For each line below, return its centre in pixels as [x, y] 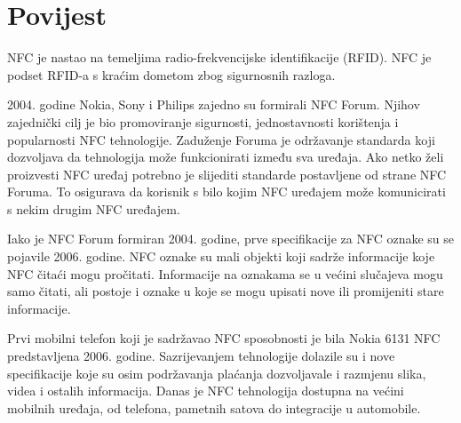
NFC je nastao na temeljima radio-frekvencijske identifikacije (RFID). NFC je [219, 57]
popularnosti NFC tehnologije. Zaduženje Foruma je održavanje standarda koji [221, 139]
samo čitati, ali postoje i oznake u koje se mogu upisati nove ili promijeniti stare [226, 291]
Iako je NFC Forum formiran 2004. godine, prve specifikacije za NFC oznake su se [230, 239]
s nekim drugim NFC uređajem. [94, 208]
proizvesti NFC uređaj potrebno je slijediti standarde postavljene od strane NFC [227, 174]
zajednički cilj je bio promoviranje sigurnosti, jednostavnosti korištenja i [203, 121]
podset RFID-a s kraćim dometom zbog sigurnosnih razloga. [171, 74]
